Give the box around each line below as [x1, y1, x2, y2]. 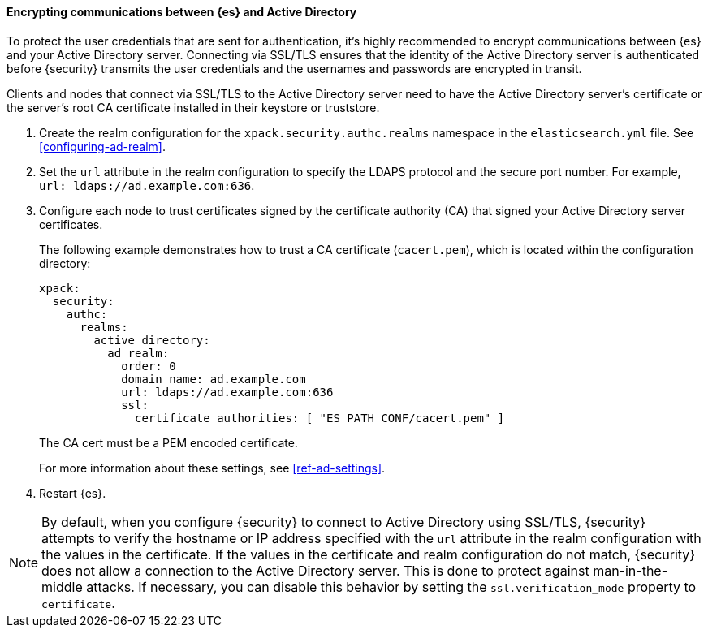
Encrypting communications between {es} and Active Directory [6, 5, 357, 19]
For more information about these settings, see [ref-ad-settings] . [39, 460, 386, 475]
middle [41, 578, 83, 595]
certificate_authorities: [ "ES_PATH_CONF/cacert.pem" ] [135, 411, 505, 425]
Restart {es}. [39, 485, 106, 500]
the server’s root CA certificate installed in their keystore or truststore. [6, 100, 380, 114]
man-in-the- [593, 562, 668, 579]
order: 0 [121, 359, 176, 373]
